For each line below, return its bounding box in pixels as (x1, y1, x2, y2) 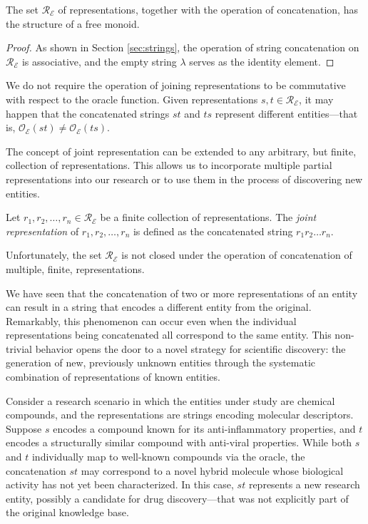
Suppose (6, 421, 42, 436)
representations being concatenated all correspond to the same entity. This (6, 327, 332, 342)
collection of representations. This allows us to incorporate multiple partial (6, 158, 332, 173)
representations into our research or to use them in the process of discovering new (6, 171, 363, 186)
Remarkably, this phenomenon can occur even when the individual (6, 313, 297, 328)
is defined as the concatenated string (133, 223, 293, 238)
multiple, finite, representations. (6, 261, 145, 276)
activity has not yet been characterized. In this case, (6, 477, 234, 492)
